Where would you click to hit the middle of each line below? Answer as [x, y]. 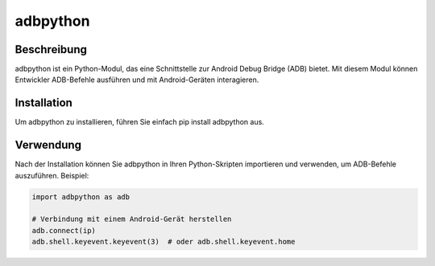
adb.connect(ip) [64, 230]
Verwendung [48, 145]
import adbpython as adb [81, 196]
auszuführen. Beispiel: [52, 175]
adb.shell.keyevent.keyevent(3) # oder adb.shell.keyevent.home [164, 242]
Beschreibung [51, 49]
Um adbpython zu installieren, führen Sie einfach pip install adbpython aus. [140, 122]
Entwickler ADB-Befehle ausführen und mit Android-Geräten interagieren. [137, 80]
